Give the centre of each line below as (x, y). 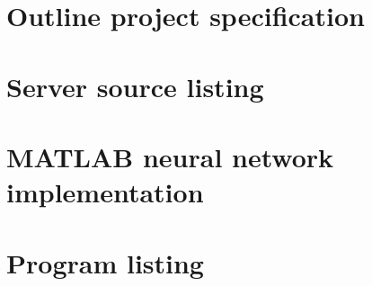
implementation (105, 192)
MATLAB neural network (170, 156)
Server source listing (135, 86)
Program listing (105, 262)
